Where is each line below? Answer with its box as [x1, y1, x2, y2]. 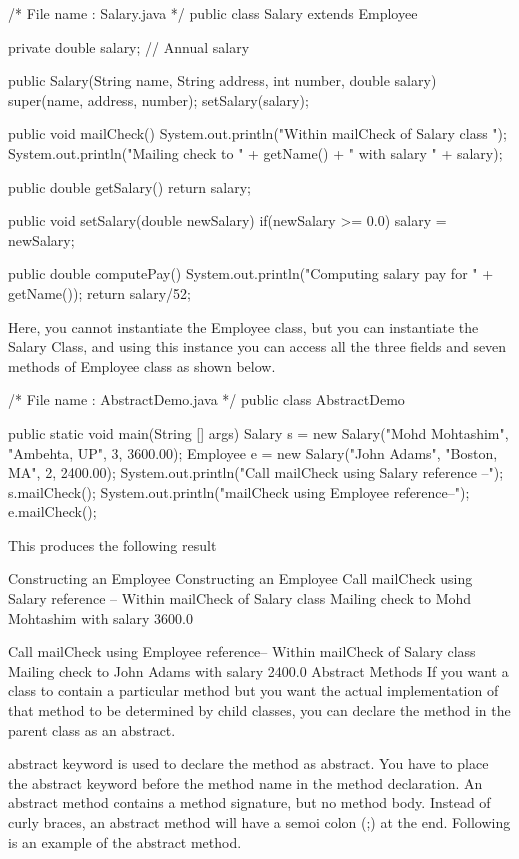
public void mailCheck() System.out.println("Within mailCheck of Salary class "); [8, 123, 507, 144]
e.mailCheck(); [8, 501, 97, 522]
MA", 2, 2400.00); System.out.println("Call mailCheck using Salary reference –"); [8, 462, 504, 483]
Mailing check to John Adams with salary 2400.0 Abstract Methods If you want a [8, 660, 509, 681]
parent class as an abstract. [8, 719, 176, 740]
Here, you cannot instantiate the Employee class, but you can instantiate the [8, 316, 479, 337]
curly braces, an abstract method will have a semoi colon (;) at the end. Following [8, 812, 511, 832]
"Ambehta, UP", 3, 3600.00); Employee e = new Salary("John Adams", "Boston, [8, 442, 498, 463]
